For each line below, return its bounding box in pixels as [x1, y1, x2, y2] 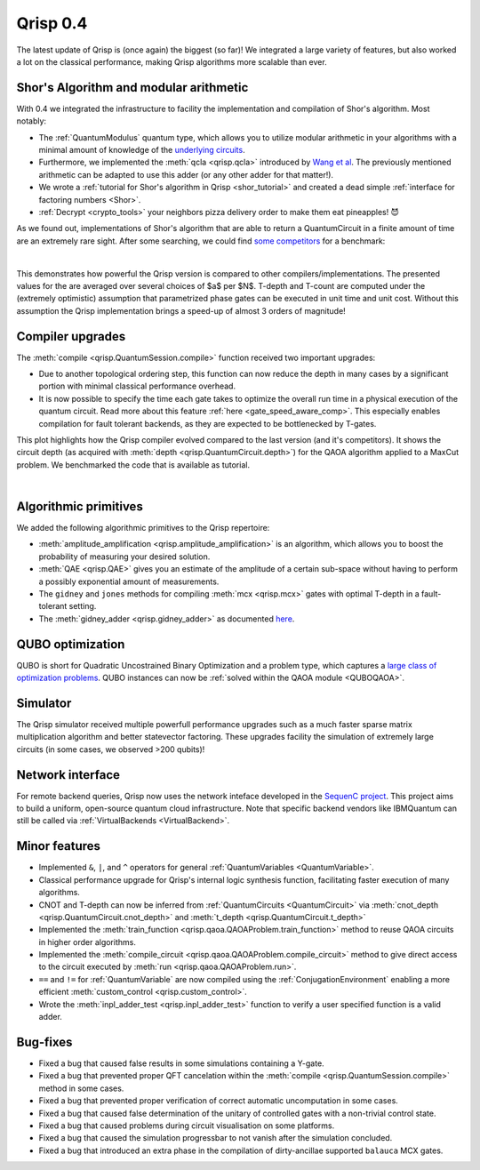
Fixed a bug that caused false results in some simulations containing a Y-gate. [38, 1058, 324, 1069]
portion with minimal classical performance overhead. [38, 381, 236, 391]
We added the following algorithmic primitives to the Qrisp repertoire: [16, 523, 270, 533]
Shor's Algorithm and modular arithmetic [16, 80, 249, 95]
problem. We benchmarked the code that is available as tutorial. [16, 459, 251, 470]
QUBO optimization [16, 637, 125, 652]
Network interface [16, 767, 120, 782]
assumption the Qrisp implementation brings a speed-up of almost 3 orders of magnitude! [16, 305, 346, 316]
